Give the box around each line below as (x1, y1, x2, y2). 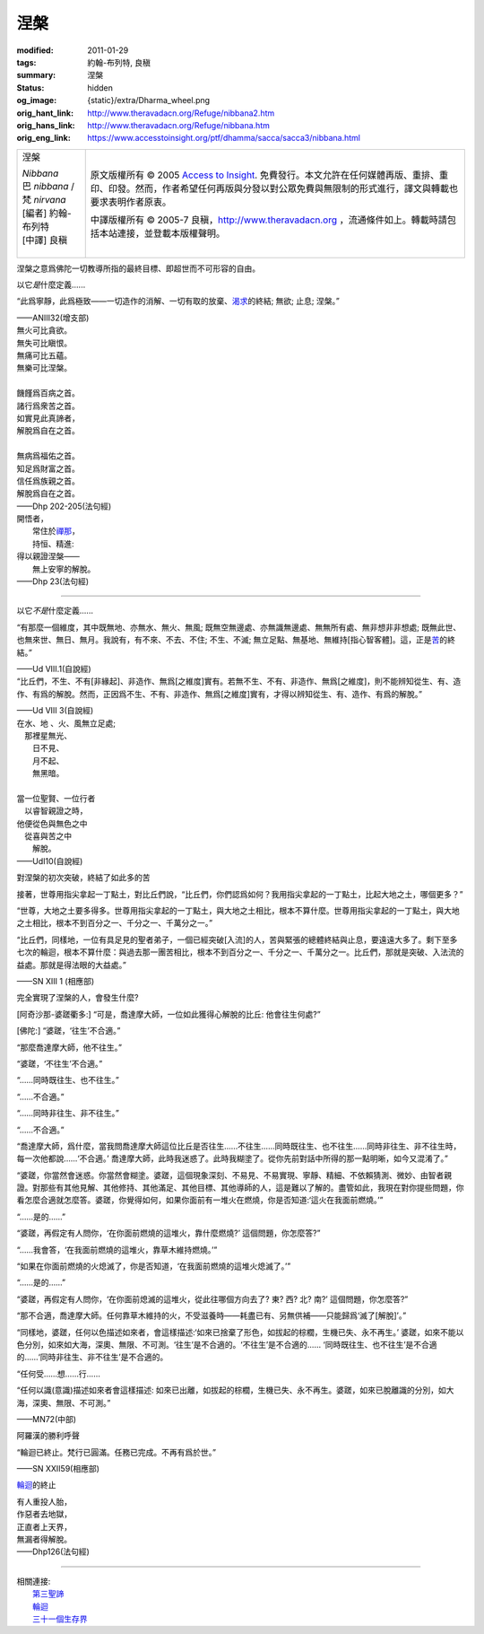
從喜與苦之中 (23, 831, 72, 842)
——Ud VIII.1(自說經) (16, 664, 91, 674)
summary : (16, 70, 56, 81)
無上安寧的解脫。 (31, 564, 96, 574)
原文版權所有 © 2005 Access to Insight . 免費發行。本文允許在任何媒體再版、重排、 (90, 169, 439, 181)
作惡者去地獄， (16, 1508, 72, 1520)
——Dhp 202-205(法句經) (16, 501, 112, 511)
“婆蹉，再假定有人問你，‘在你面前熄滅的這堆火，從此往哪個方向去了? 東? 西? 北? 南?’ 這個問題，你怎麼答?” (16, 1293, 409, 1305)
